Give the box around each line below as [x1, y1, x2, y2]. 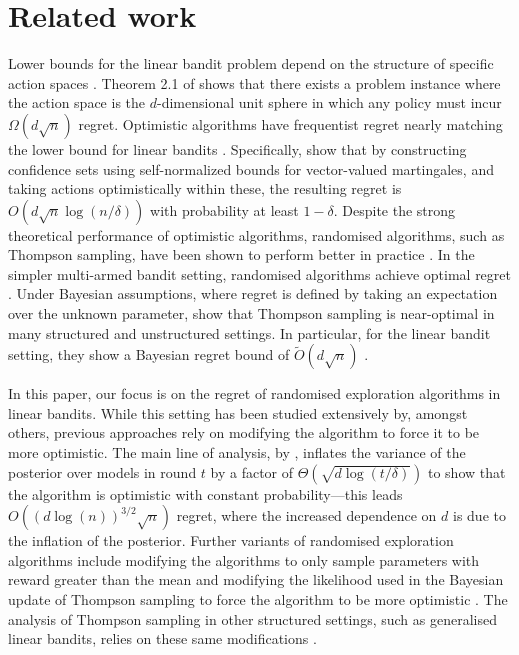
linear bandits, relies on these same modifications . [8, 628, 317, 649]
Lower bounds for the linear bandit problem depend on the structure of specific [8, 53, 494, 74]
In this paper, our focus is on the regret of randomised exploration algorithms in [8, 383, 501, 404]
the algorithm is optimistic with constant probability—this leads [8, 483, 403, 504]
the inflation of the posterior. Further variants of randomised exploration [8, 530, 454, 551]
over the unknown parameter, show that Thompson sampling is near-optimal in [8, 303, 495, 324]
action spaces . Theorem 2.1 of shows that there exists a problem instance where [8, 72, 501, 93]
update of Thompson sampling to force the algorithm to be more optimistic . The [8, 589, 508, 609]
